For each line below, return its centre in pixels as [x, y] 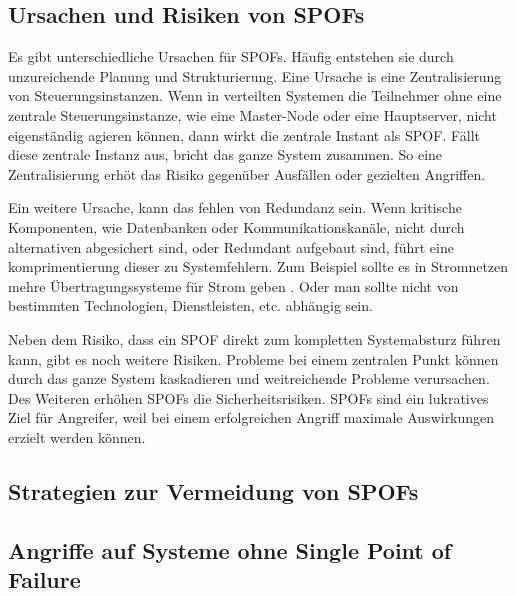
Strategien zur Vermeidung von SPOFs [213, 490]
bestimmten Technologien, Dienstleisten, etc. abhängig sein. [190, 305]
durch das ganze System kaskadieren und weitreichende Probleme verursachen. [249, 378]
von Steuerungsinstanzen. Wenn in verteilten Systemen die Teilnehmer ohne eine [255, 95]
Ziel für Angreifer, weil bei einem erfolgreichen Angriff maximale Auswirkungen [251, 417]
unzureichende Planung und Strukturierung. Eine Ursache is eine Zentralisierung [255, 75]
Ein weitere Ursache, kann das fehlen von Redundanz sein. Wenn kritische [235, 207]
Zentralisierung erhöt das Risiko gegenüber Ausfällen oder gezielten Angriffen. [247, 173]
